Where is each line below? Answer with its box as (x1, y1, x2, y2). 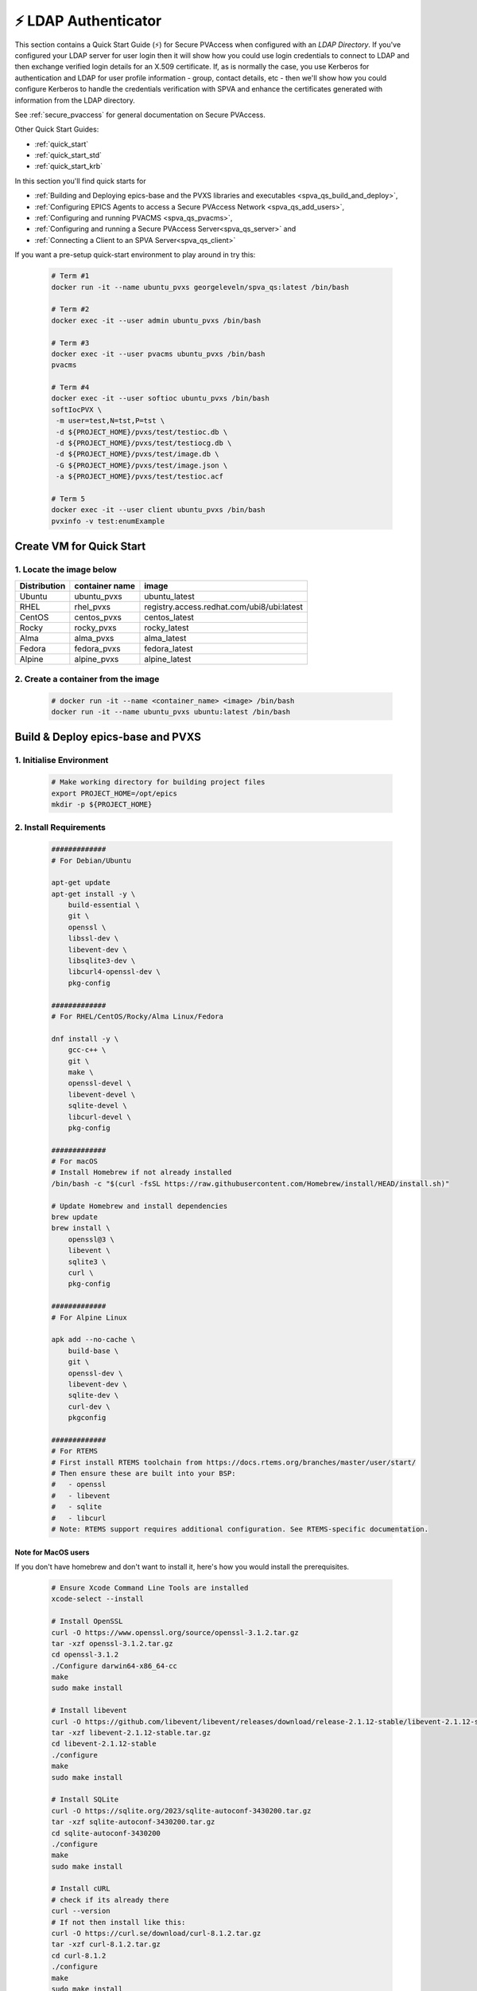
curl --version (51, 1907, 111, 1915)
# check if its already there (51, 1895, 169, 1904)
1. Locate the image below (14, 564, 117, 575)
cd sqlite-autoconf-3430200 (51, 1829, 161, 1837)
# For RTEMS (51, 1446, 99, 1456)
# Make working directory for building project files (51, 777, 266, 787)
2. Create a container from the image (14, 673, 160, 684)
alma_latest (144, 632, 187, 643)
